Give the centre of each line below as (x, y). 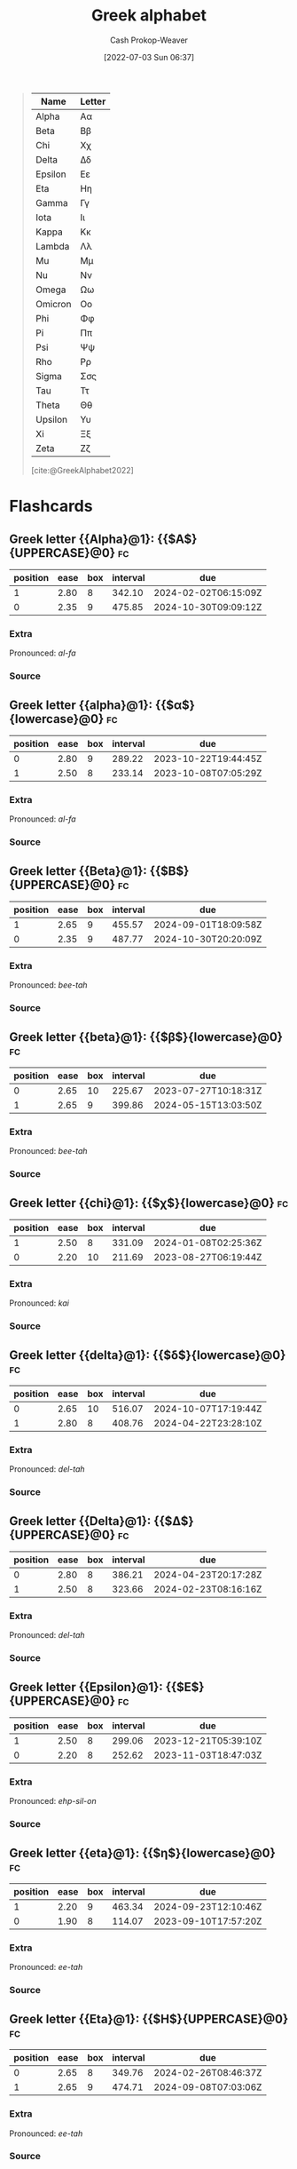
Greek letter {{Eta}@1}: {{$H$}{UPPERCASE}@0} (149, 2018)
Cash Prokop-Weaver (149, 40)
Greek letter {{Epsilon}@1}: (86, 1687)
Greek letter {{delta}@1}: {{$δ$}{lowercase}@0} (148, 1355)
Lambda (52, 246)
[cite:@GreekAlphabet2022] (82, 470)
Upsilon (51, 419)
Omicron (53, 304)
